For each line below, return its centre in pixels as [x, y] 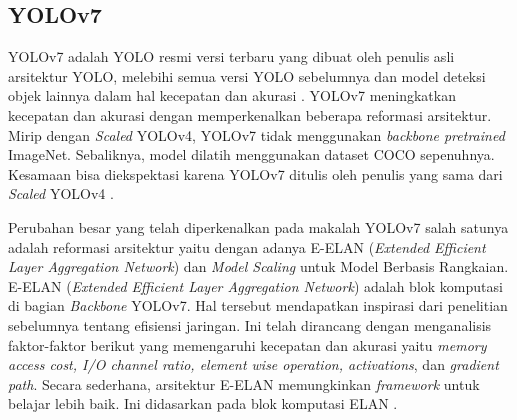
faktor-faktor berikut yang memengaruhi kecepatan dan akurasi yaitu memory [247, 344]
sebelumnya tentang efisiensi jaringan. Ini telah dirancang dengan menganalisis [250, 324]
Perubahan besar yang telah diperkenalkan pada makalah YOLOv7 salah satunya [258, 226]
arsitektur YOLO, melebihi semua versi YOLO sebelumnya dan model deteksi [247, 75]
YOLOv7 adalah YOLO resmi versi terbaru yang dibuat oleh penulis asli [231, 56]
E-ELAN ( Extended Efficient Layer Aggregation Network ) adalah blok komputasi [255, 285]
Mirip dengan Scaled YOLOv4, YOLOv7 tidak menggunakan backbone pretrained [256, 134]
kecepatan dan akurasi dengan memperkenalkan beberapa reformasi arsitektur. [250, 114]
